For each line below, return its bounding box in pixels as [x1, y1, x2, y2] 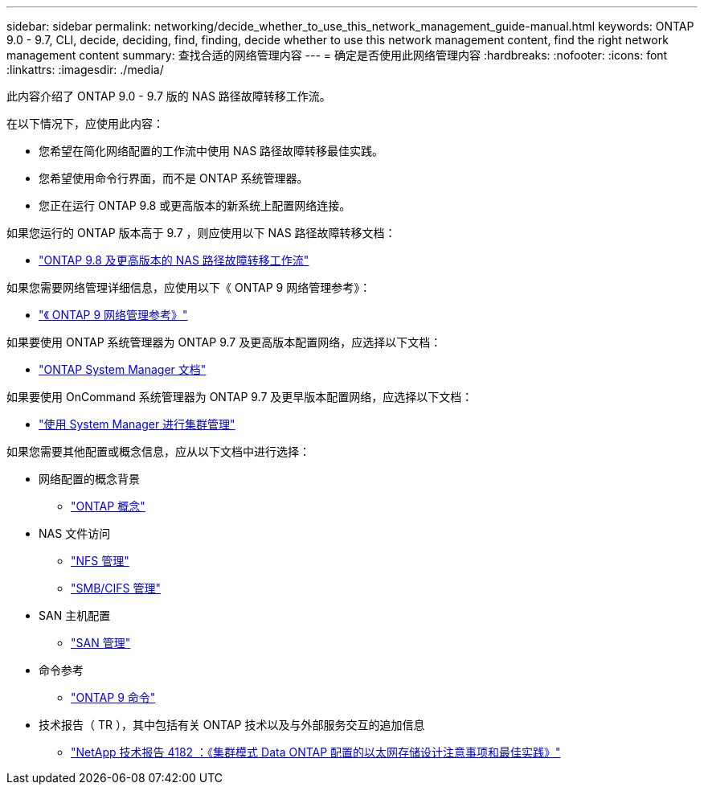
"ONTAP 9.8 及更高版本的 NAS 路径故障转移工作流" [39, 253, 309, 267]
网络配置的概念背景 [39, 472, 140, 486]
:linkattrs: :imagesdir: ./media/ [6, 63, 164, 76]
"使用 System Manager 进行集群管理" [39, 417, 235, 431]
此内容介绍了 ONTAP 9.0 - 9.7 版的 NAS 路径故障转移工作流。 [6, 89, 331, 103]
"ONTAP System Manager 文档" [39, 363, 207, 376]
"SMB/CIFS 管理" [71, 581, 162, 595]
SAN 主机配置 [39, 609, 111, 622]
